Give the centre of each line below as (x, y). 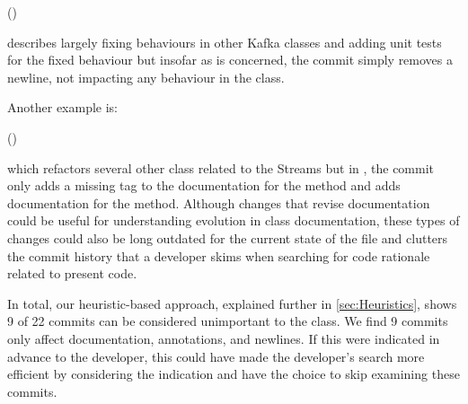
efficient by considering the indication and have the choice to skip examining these (234, 374)
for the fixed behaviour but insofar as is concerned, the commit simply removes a (230, 60)
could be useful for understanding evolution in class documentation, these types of (234, 220)
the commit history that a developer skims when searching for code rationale (219, 255)
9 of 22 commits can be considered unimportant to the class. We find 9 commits (228, 321)
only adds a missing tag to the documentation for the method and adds (204, 185)
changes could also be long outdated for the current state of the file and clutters (228, 237)
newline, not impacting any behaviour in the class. (146, 77)
